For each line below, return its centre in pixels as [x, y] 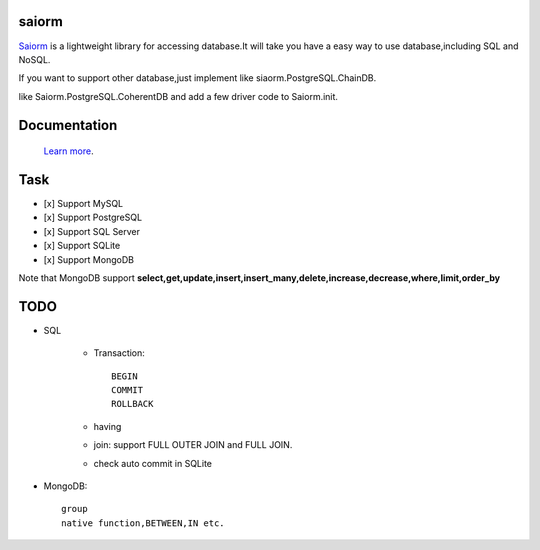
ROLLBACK [132, 404]
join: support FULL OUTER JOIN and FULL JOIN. [193, 445]
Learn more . [68, 151]
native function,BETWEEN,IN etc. [143, 523]
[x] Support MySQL [83, 203]
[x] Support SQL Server [91, 231]
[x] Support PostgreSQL [93, 217]
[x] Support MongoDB [89, 259]
